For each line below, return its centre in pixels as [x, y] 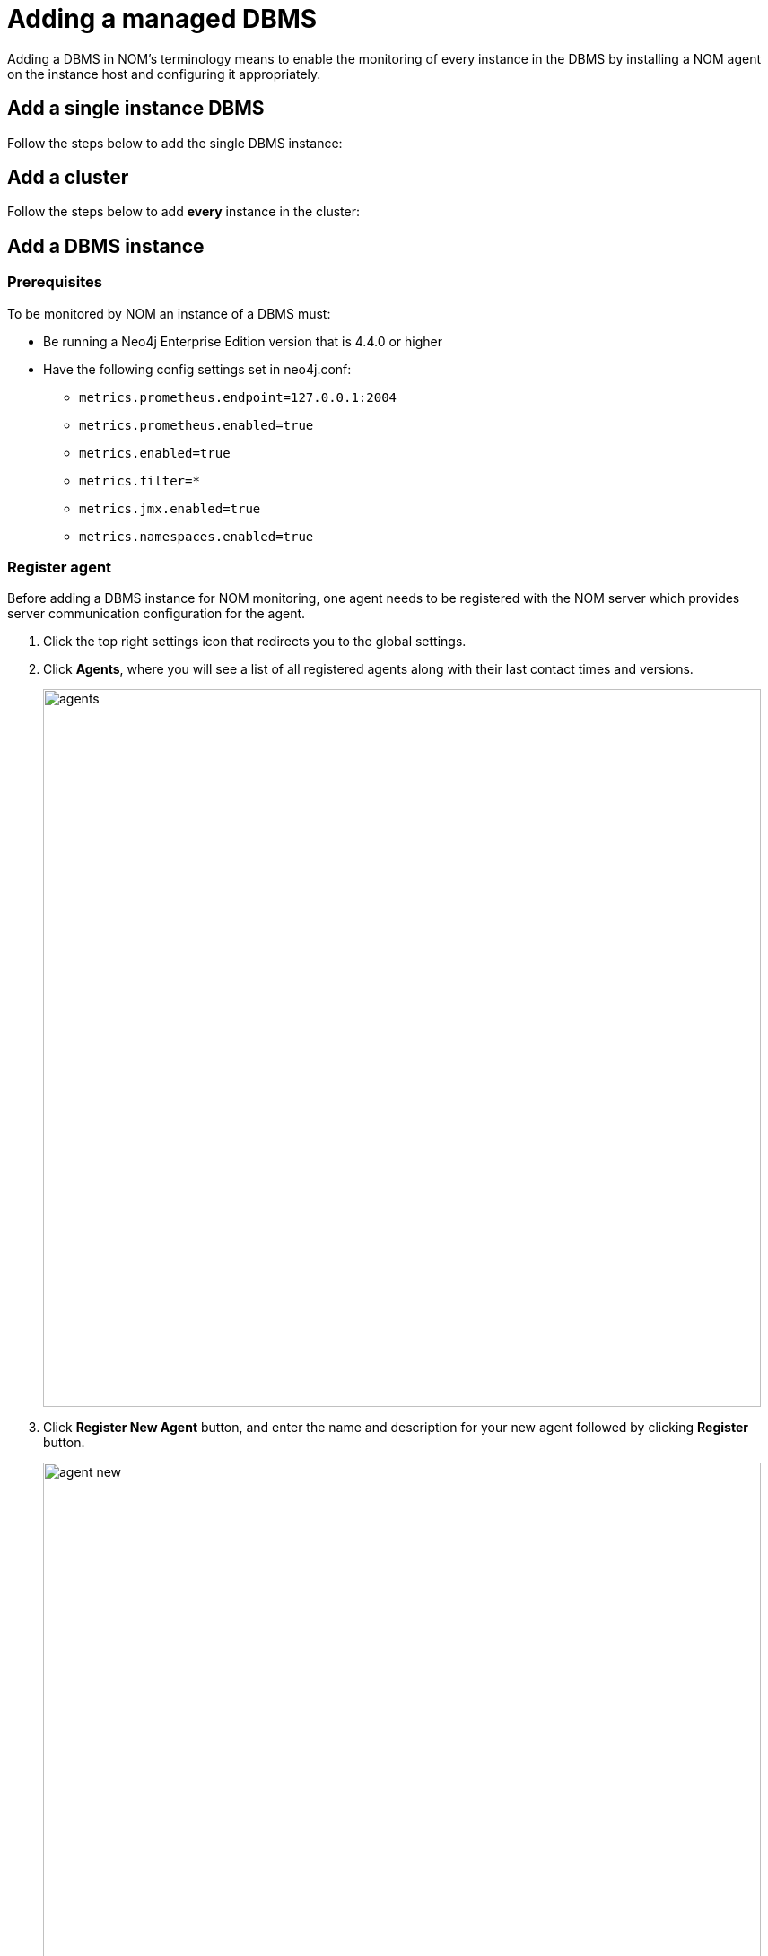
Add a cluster [68, 178]
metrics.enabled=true [155, 453]
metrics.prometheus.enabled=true [196, 425]
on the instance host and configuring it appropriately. [164, 74]
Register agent [60, 568]
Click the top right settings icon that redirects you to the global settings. [255, 642]
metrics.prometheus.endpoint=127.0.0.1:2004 [238, 397]
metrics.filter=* [140, 480]
